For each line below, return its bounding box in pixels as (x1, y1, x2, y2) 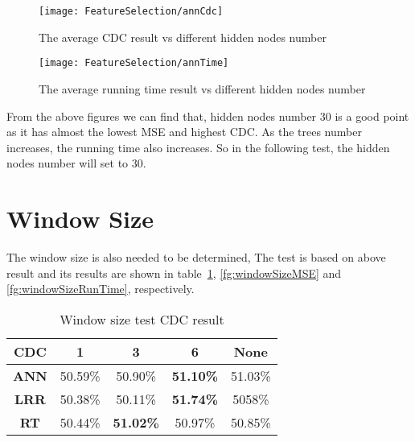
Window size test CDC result (60, 309, 224, 328)
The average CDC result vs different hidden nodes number (39, 28, 327, 45)
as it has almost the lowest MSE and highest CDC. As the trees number (6, 123, 362, 140)
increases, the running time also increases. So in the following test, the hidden (6, 138, 390, 155)
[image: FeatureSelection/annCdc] (39, 6, 224, 17)
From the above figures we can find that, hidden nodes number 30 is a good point (6, 107, 409, 124)
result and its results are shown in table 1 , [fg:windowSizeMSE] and (6, 264, 342, 281)
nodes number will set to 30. (6, 155, 146, 171)
